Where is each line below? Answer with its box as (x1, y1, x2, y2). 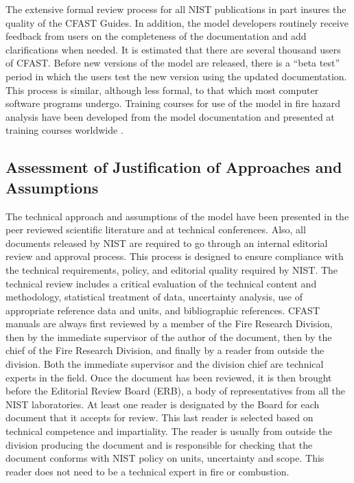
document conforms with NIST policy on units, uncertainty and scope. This (5, 451, 324, 465)
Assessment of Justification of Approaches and (5, 156, 342, 178)
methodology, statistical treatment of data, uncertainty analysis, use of (5, 290, 303, 304)
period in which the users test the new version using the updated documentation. (5, 69, 347, 83)
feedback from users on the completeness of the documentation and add (5, 29, 307, 43)
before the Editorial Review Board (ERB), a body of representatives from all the (5, 384, 346, 398)
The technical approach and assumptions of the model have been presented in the (5, 209, 349, 223)
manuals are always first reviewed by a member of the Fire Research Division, (5, 316, 333, 331)
